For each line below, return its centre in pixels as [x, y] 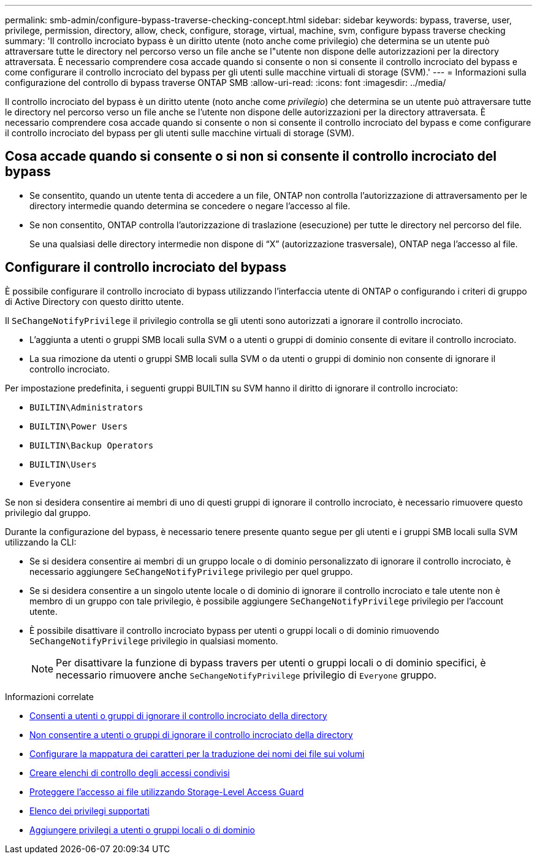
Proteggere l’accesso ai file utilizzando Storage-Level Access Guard [167, 792]
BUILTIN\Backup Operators [92, 445]
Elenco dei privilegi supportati [89, 811]
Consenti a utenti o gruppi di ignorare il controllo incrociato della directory [178, 715]
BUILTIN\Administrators [86, 407]
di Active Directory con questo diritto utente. [94, 301]
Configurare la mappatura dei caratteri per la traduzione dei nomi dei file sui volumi [197, 753]
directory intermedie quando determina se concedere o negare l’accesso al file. [190, 206]
